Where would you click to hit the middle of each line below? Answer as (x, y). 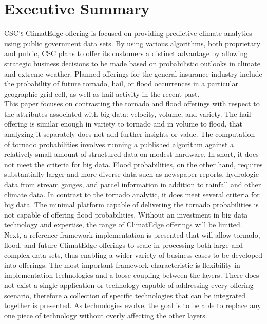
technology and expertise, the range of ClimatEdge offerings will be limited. (123, 224)
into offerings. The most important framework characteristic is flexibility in (122, 265)
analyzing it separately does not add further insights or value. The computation (130, 134)
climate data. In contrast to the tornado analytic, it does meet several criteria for (132, 194)
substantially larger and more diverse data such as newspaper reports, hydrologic (131, 174)
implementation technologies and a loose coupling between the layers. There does (132, 275)
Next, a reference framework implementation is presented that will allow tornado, (132, 235)
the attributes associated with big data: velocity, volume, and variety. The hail (128, 113)
